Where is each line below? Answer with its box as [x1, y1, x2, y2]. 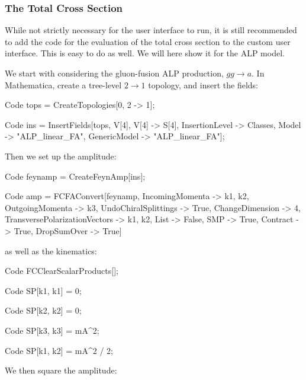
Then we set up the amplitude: [5, 149, 117, 162]
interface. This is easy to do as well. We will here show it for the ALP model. [5, 47, 285, 59]
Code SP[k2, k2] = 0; [5, 304, 82, 317]
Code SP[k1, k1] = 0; [5, 284, 82, 296]
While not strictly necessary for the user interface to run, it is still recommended [5, 24, 297, 36]
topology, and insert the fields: [148, 78, 258, 91]
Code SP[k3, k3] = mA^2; [5, 324, 99, 336]
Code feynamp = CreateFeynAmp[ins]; [5, 170, 146, 182]
